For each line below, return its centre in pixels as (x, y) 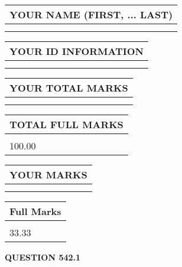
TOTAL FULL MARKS (66, 124)
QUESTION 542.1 (43, 257)
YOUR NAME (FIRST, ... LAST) (91, 14)
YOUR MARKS (48, 175)
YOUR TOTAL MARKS (69, 88)
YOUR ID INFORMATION (77, 51)
